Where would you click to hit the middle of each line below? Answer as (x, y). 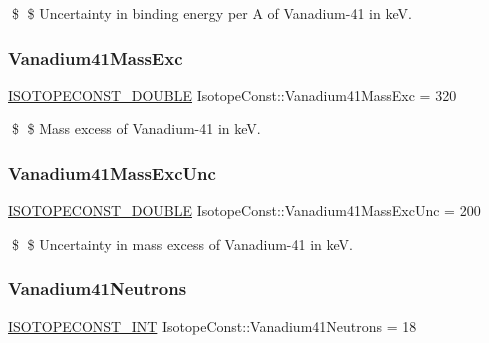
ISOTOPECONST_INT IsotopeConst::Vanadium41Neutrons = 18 (212, 325)
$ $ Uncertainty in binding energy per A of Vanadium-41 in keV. (211, 13)
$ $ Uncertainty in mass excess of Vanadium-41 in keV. (182, 243)
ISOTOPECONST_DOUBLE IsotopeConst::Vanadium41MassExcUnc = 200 (244, 210)
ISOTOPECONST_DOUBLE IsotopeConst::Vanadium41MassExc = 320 (232, 94)
